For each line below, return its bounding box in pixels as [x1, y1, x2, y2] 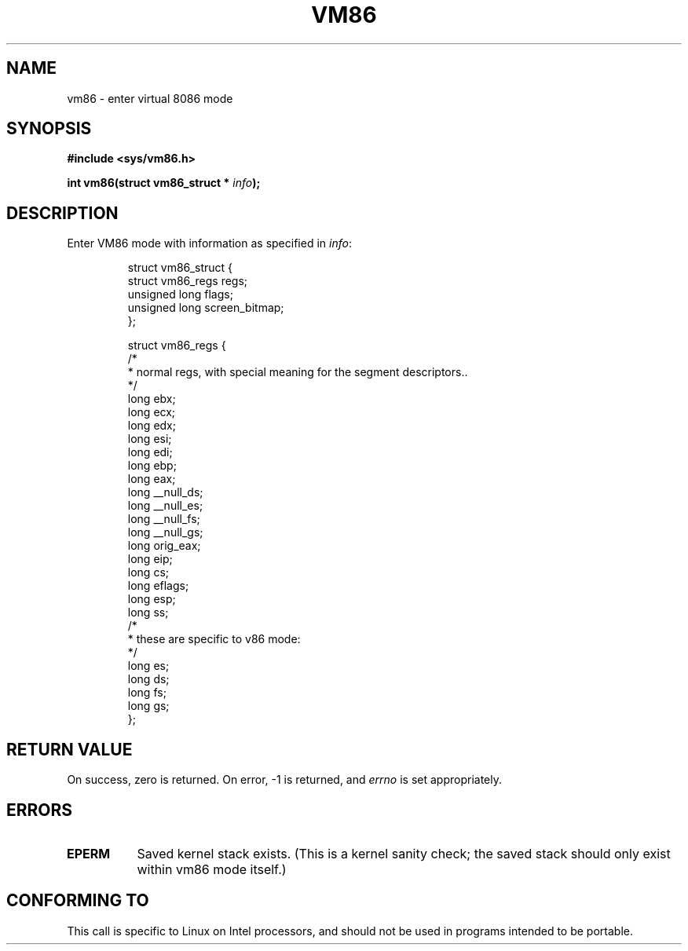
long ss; [127, 605, 169, 620]
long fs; [127, 686, 167, 700]
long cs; [127, 565, 169, 580]
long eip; [127, 552, 173, 566]
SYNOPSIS [6, 119, 92, 139]
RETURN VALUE [6, 739, 133, 759]
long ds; [127, 672, 170, 686]
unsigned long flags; [127, 287, 233, 302]
